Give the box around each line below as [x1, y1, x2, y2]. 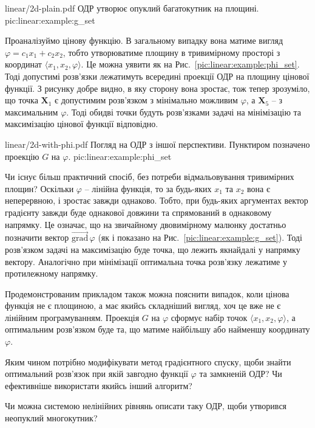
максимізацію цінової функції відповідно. [5, 117, 158, 130]
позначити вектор [5, 231, 69, 244]
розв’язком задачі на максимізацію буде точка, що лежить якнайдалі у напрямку [5, 243, 300, 255]
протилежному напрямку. [5, 267, 98, 280]
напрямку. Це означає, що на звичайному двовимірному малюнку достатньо [5, 218, 286, 230]
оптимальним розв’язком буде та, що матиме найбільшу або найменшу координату [5, 323, 310, 336]
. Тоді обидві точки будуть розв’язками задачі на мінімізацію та [66, 105, 302, 118]
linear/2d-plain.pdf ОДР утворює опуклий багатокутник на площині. [5, 2, 259, 14]
